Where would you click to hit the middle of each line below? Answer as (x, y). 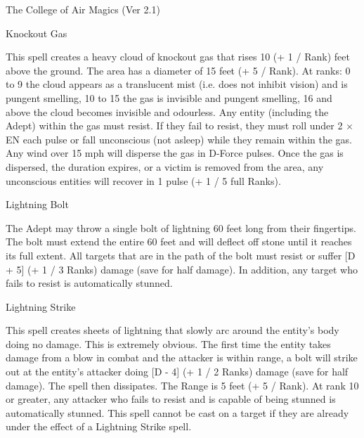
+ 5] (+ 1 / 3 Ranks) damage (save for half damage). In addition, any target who (182, 269)
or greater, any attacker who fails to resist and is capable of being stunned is (171, 399)
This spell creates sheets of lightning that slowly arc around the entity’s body (173, 330)
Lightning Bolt (37, 204)
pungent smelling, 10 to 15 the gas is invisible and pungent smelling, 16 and (169, 97)
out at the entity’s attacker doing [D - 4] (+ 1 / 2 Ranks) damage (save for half (177, 372)
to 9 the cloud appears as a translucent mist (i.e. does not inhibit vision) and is (177, 84)
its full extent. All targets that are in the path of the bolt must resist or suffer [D (181, 255)
